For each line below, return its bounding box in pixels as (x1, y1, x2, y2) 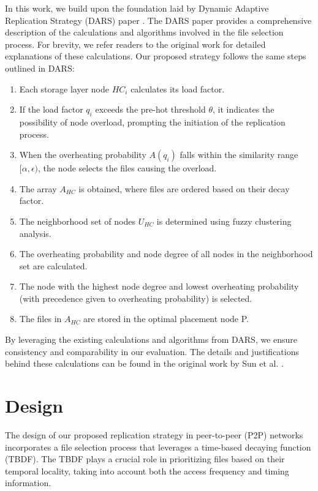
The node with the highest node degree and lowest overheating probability (19, 280, 299, 293)
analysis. (19, 227, 51, 239)
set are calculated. (19, 259, 88, 272)
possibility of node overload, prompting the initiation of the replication (19, 115, 286, 128)
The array (19, 182, 57, 195)
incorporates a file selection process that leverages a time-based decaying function (5, 440, 311, 453)
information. (5, 476, 51, 489)
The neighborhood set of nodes (19, 214, 136, 227)
